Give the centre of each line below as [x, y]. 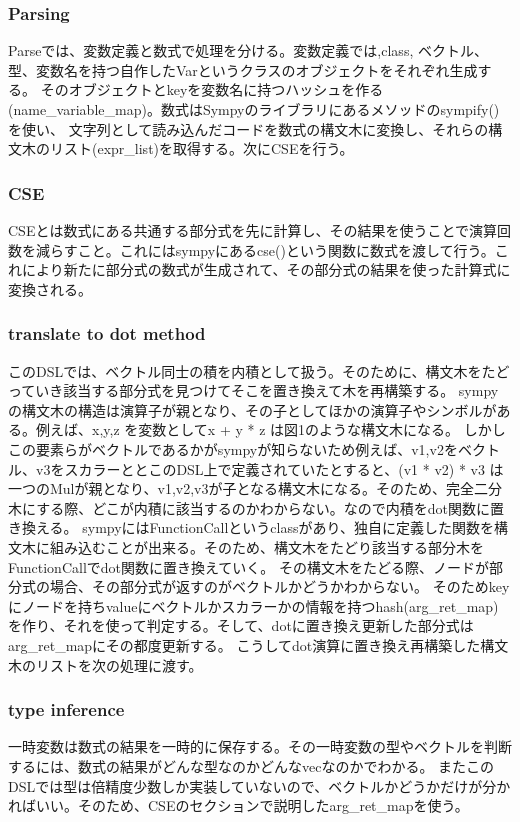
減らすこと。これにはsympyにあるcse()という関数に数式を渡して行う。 [265, 249]
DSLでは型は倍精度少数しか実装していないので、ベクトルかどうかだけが [245, 785]
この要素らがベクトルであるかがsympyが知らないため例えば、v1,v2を [233, 448]
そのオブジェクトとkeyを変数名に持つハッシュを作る [212, 89]
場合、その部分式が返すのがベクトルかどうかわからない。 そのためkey [279, 586]
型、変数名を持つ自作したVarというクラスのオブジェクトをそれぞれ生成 [243, 69]
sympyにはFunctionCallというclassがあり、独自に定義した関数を [288, 527]
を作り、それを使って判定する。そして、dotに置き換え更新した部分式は [241, 625]
